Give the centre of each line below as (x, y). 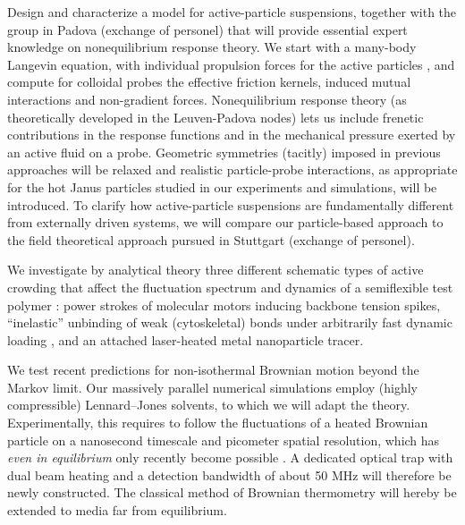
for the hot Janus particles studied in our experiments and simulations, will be (222, 186)
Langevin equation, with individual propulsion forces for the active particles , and (231, 64)
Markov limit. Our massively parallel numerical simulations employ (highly (212, 387)
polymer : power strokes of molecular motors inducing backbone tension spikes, (224, 305)
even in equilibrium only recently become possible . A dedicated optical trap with (230, 457)
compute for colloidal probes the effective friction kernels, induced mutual (209, 82)
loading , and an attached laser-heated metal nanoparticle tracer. (186, 339)
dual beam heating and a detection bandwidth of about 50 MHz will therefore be (229, 474)
